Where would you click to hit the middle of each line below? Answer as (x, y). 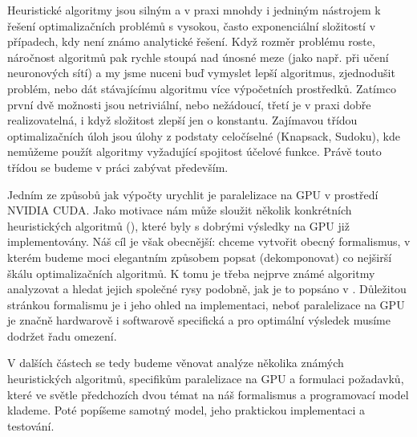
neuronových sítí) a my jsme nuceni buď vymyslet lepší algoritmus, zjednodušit (201, 73)
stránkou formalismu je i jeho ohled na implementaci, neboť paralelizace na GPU (206, 304)
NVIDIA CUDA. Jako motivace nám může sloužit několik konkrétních (180, 210)
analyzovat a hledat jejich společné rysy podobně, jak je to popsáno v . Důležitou (207, 289)
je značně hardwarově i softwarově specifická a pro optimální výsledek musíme (199, 320)
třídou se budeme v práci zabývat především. (118, 167)
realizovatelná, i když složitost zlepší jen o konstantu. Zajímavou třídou (182, 120)
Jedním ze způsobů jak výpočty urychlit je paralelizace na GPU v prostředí (193, 194)
